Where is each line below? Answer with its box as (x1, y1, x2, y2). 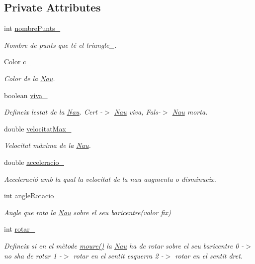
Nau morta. (172, 107, 208, 117)
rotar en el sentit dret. (175, 250, 243, 261)
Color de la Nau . (4, 73, 55, 83)
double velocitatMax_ (4, 123, 72, 133)
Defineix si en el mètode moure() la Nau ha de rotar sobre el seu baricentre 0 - (4, 240, 244, 251)
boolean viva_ (4, 90, 48, 100)
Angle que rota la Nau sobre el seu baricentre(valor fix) (4, 207, 171, 217)
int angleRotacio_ (4, 190, 59, 201)
